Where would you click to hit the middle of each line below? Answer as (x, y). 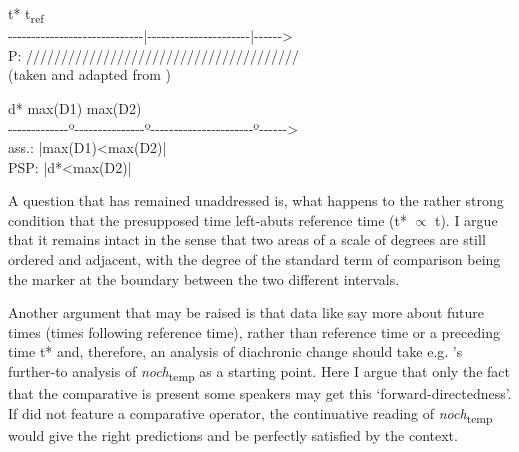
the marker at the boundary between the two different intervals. (204, 278)
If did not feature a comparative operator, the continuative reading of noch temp (250, 414)
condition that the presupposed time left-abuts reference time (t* (207, 219)
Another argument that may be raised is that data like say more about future (246, 312)
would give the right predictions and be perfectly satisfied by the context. (233, 434)
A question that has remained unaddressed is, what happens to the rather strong (256, 200)
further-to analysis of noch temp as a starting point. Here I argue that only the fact (259, 372)
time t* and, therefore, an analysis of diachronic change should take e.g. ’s (235, 351)
